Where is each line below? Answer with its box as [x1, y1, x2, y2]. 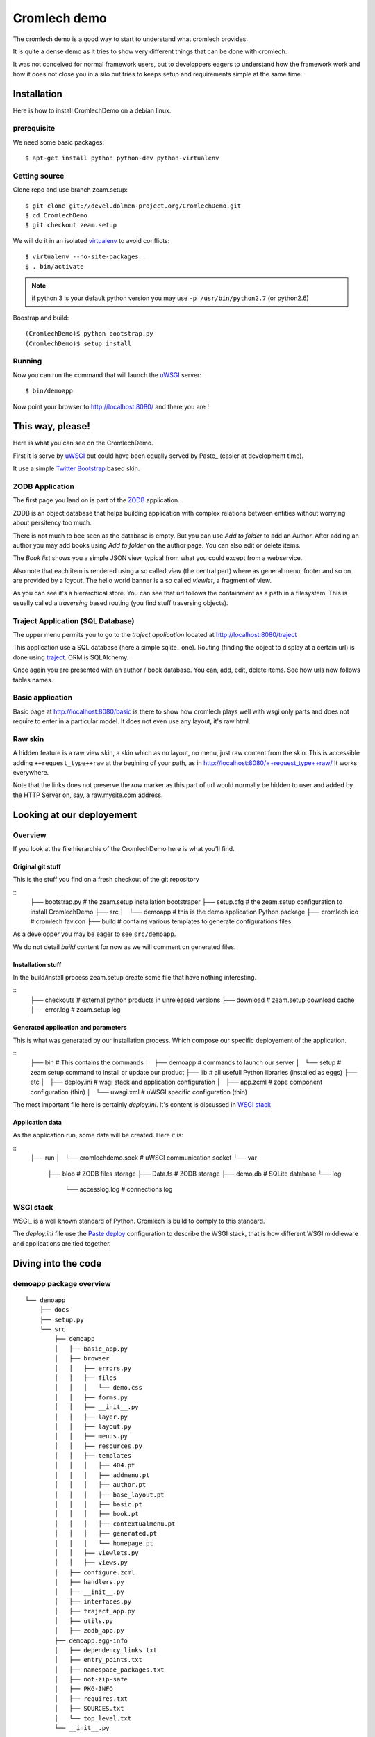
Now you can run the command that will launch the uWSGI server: [12, 370, 201, 379]
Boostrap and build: [12, 313, 69, 322]
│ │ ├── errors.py [54, 1364, 132, 1372]
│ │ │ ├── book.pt [54, 1510, 139, 1518]
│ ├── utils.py [54, 1617, 114, 1625]
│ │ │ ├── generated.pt [54, 1529, 158, 1538]
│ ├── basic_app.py [54, 1344, 128, 1353]
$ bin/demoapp [25, 387, 73, 395]
